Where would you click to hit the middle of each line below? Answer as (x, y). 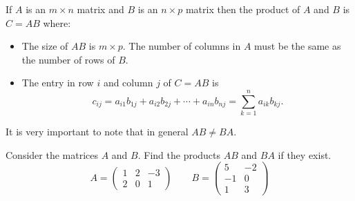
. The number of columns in (182, 46)
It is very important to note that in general (97, 132)
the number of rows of (68, 59)
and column (128, 83)
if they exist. (305, 154)
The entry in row (58, 83)
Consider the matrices (52, 154)
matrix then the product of (243, 9)
